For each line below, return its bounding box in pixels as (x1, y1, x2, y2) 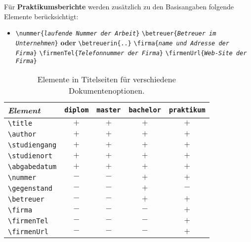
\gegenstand (8, 184, 53, 192)
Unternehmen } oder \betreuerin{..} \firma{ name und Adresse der (15, 37, 229, 47)
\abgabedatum (8, 162, 57, 171)
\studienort (8, 151, 53, 160)
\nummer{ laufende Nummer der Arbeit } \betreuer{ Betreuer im (15, 30, 216, 37)
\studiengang (8, 140, 57, 149)
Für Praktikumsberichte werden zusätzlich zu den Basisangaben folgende (4, 1, 234, 11)
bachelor (128, 106, 161, 114)
